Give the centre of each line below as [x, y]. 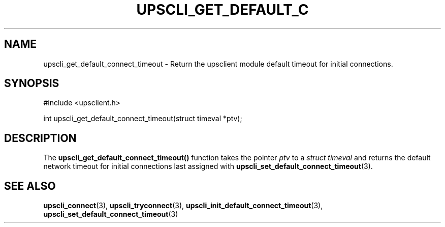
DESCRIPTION [40, 138]
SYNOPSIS [32, 83]
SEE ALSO [30, 186]
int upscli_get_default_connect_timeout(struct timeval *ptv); [143, 119]
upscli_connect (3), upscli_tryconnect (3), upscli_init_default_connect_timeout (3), [183, 206]
